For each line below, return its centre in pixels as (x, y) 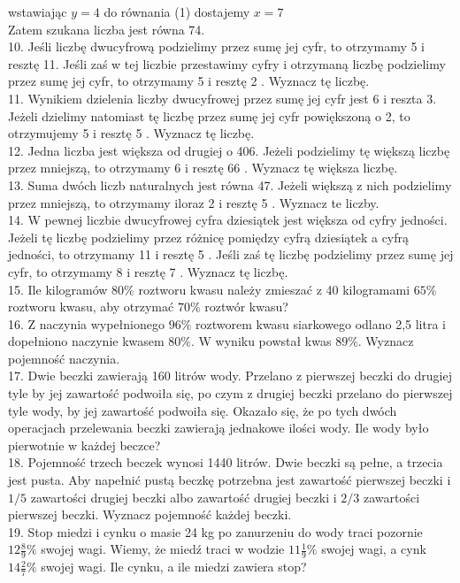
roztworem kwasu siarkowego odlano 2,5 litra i (320, 323)
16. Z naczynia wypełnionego (86, 323)
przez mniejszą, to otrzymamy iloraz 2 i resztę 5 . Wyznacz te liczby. (194, 202)
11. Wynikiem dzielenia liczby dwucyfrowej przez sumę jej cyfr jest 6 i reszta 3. (222, 98)
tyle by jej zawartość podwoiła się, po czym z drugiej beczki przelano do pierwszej (230, 393)
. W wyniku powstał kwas (261, 341)
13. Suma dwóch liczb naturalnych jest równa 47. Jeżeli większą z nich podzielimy (230, 184)
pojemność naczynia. (64, 358)
